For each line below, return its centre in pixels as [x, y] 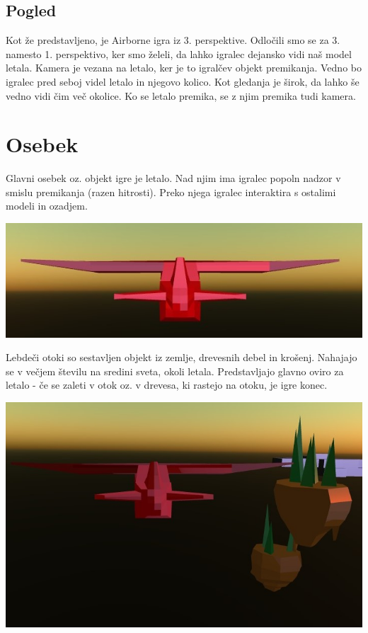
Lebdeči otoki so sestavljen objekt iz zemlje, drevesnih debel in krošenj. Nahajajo [182, 357]
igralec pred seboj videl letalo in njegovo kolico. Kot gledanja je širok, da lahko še [183, 81]
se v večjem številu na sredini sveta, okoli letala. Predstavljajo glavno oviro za [175, 371]
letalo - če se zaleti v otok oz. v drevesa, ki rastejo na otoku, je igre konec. [167, 385]
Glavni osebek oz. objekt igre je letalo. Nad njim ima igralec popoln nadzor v [173, 178]
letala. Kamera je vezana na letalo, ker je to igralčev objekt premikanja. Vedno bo [184, 68]
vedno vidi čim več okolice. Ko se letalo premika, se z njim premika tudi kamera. [181, 95]
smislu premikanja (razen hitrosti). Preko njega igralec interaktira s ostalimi [171, 192]
